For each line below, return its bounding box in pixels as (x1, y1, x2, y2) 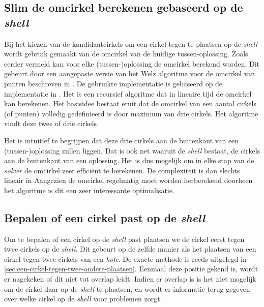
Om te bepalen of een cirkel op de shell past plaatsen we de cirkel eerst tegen (4, 233, 245, 244)
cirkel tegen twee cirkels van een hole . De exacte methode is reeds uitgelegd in (4, 253, 247, 264)
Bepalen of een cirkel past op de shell (4, 209, 206, 225)
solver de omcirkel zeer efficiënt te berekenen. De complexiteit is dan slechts (4, 165, 240, 175)
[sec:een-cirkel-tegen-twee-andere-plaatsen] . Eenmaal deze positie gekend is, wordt (4, 263, 258, 274)
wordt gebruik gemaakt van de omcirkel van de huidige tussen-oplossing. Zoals (4, 48, 248, 59)
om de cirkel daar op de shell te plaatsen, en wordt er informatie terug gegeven (4, 283, 250, 294)
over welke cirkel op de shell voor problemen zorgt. (4, 293, 162, 304)
